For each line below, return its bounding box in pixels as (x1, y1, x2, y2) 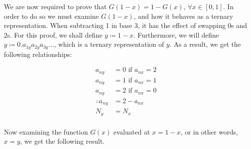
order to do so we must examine (4, 11, 99, 21)
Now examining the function (4, 126, 88, 136)
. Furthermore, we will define (133, 29, 219, 40)
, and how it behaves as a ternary (134, 11, 233, 21)
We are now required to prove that (4, 1, 107, 11)
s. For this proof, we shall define (7, 29, 103, 40)
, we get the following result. (20, 136, 105, 146)
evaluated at (113, 126, 150, 136)
